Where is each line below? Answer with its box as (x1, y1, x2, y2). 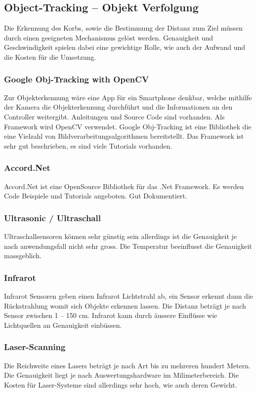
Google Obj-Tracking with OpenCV (4, 73, 149, 85)
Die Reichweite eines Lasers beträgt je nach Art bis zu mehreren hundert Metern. (4, 360, 251, 370)
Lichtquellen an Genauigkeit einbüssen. (4, 319, 122, 330)
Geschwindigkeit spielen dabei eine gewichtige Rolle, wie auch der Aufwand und (4, 42, 246, 52)
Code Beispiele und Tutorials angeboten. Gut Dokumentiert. (4, 191, 187, 201)
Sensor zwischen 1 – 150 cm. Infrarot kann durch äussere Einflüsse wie (4, 310, 217, 320)
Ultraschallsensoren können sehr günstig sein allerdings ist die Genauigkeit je (4, 231, 237, 241)
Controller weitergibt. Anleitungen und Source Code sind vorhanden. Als (4, 111, 225, 121)
